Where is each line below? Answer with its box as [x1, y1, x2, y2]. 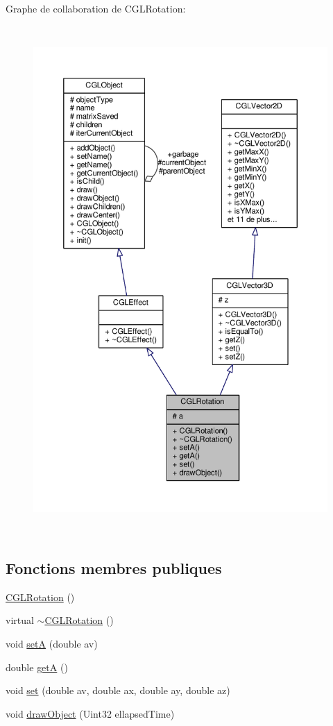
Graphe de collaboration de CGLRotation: [6, 1, 186, 15]
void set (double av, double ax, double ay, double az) [6, 683, 230, 698]
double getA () [6, 659, 68, 674]
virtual [6, 613, 34, 627]
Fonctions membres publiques [6, 557, 222, 578]
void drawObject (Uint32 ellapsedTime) [6, 706, 175, 720]
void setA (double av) [6, 636, 98, 650]
